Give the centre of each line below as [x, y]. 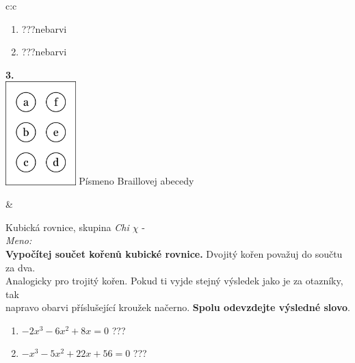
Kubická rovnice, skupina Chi [67, 227]
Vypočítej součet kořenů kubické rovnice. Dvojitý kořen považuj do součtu [174, 253]
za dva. [21, 267]
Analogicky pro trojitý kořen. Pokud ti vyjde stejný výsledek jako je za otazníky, [174, 281]
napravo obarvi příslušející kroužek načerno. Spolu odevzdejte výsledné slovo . [178, 307]
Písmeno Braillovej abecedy [136, 181]
